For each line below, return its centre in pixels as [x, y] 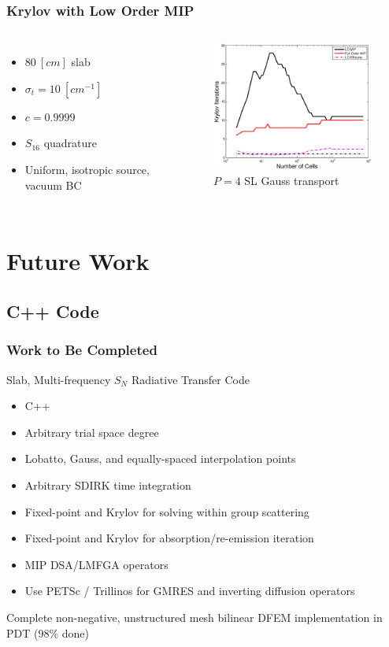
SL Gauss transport [292, 180]
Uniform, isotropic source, [87, 169]
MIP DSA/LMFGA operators [96, 564]
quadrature [70, 143]
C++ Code [53, 311]
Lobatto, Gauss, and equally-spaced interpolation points [160, 458]
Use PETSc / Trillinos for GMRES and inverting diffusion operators [190, 591]
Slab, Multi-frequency [59, 379]
